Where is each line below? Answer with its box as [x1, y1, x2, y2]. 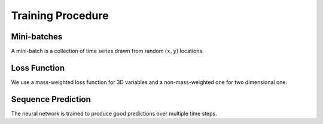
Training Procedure [11, 9, 109, 22]
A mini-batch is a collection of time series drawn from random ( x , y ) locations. [11, 48, 204, 55]
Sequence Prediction [11, 94, 91, 104]
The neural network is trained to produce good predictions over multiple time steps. [11, 110, 218, 117]
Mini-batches [11, 32, 63, 42]
